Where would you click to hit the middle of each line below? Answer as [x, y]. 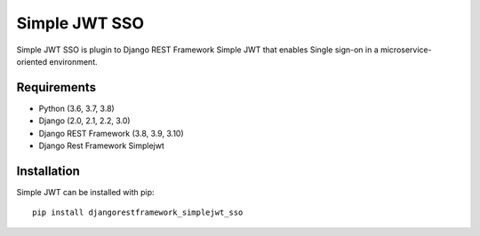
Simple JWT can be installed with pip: [85, 192]
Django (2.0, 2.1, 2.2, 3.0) [84, 121]
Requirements [56, 87]
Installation [48, 171]
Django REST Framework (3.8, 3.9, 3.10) [111, 133]
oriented [32, 61]
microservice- [406, 50]
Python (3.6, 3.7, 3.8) [76, 108]
